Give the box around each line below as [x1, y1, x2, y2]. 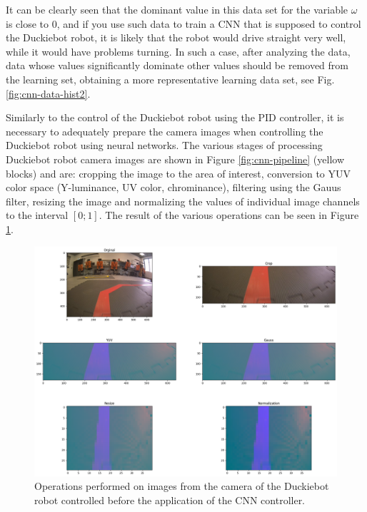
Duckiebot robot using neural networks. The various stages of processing [6, 138, 323, 153]
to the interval [6, 208, 69, 222]
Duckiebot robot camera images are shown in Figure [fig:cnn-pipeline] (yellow [6, 151, 344, 166]
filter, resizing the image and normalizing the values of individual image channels [6, 193, 360, 208]
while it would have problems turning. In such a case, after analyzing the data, [6, 43, 351, 58]
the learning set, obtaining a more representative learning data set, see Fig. [6, 71, 335, 86]
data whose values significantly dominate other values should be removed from [6, 58, 348, 73]
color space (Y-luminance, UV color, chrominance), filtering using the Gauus [6, 180, 341, 195]
